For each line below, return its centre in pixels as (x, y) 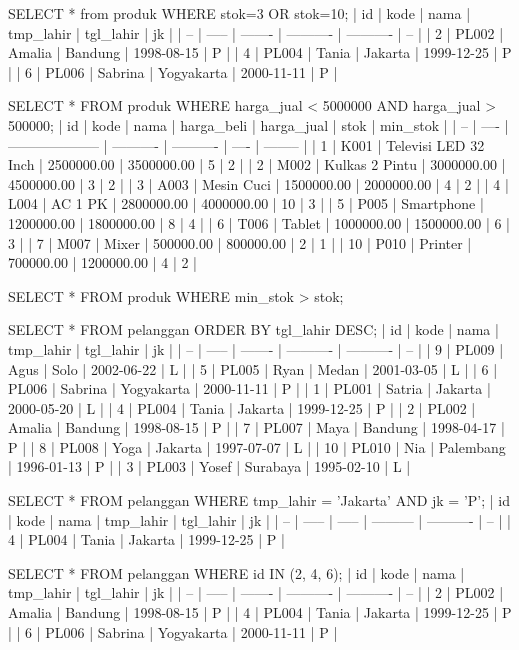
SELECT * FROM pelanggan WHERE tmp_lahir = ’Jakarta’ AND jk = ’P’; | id (259, 500)
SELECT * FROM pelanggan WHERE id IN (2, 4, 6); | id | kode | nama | (236, 572)
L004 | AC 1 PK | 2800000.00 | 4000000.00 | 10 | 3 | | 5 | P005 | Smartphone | (246, 203)
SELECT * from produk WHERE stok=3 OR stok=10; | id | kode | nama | (239, 13)
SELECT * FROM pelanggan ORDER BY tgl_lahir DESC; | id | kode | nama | (253, 329)
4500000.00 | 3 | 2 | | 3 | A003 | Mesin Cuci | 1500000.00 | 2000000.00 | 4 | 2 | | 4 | (258, 183)
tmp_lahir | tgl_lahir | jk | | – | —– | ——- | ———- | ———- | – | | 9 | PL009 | (256, 348)
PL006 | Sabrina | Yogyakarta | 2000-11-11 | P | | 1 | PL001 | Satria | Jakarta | (249, 388)
